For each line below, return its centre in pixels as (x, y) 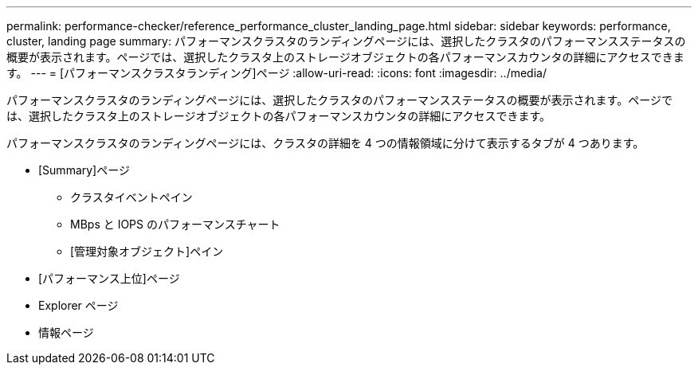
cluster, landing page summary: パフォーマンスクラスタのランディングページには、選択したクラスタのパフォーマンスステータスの (346, 41)
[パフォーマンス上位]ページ (109, 278)
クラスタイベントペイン (131, 197)
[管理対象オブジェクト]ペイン (147, 251)
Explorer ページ (78, 305)
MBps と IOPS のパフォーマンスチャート (175, 224)
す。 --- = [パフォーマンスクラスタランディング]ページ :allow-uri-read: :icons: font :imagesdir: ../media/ (276, 73)
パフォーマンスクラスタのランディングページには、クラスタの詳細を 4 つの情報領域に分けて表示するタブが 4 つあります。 (325, 143)
